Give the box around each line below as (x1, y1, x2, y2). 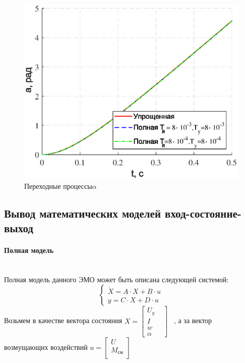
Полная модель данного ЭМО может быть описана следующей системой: (4, 274, 229, 284)
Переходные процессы (24, 180, 92, 191)
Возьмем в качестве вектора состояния (4, 315, 122, 326)
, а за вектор (173, 315, 212, 326)
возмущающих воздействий (4, 342, 88, 352)
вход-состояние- (165, 205, 241, 221)
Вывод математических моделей (4, 205, 161, 221)
